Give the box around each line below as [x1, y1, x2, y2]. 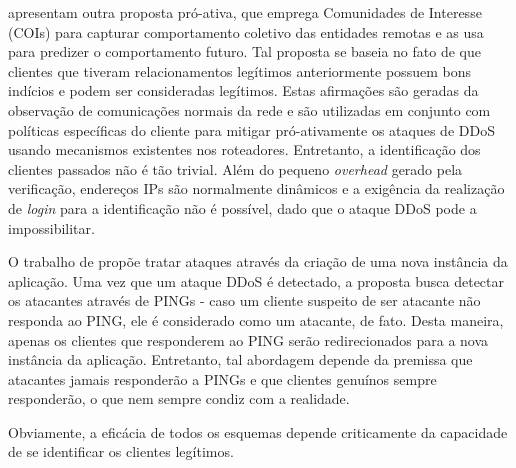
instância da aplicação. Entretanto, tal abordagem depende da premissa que [8, 349, 473, 370]
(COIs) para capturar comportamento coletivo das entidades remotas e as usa [8, 21, 484, 42]
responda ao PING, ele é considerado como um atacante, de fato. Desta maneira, [8, 309, 504, 330]
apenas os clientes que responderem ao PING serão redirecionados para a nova [8, 329, 489, 350]
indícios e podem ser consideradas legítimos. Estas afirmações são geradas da [8, 80, 479, 101]
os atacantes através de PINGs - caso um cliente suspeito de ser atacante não [8, 290, 481, 311]
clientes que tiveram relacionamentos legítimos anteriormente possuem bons [8, 60, 471, 81]
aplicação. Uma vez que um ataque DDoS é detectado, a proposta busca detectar [8, 270, 505, 291]
